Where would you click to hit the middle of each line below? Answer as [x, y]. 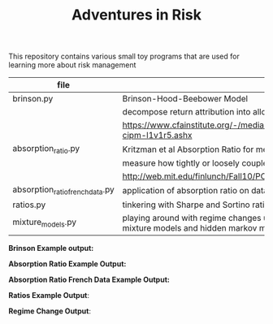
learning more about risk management [72, 65]
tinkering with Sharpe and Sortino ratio [196, 205]
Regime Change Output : [50, 311]
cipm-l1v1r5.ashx [157, 136]
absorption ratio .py [46, 149]
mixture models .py [45, 222]
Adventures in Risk [136, 15]
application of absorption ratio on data [195, 190]
